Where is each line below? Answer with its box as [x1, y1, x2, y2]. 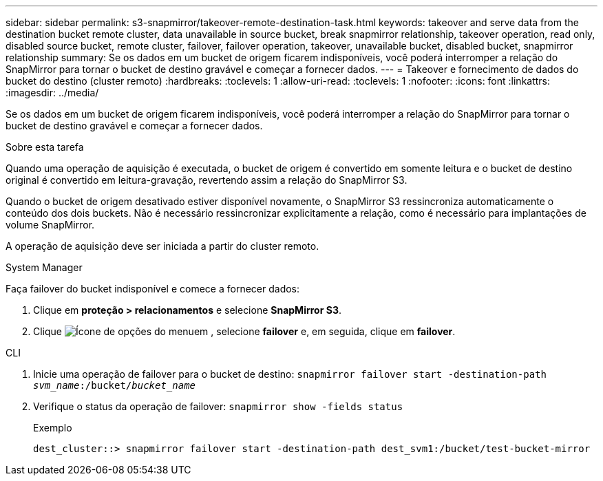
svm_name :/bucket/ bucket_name [33, 380, 196, 391]
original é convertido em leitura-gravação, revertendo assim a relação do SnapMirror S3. [6, 174, 408, 186]
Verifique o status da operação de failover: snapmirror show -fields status [33, 400, 403, 412]
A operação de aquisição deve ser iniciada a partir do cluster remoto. [6, 240, 319, 252]
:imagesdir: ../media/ [6, 87, 99, 98]
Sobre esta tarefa [6, 141, 84, 153]
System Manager [6, 261, 83, 273]
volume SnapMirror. [6, 219, 95, 231]
